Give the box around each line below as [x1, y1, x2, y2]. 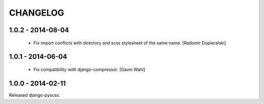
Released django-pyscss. [9, 92, 61, 98]
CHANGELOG [9, 7, 65, 18]
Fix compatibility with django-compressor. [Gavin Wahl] [33, 66, 146, 72]
